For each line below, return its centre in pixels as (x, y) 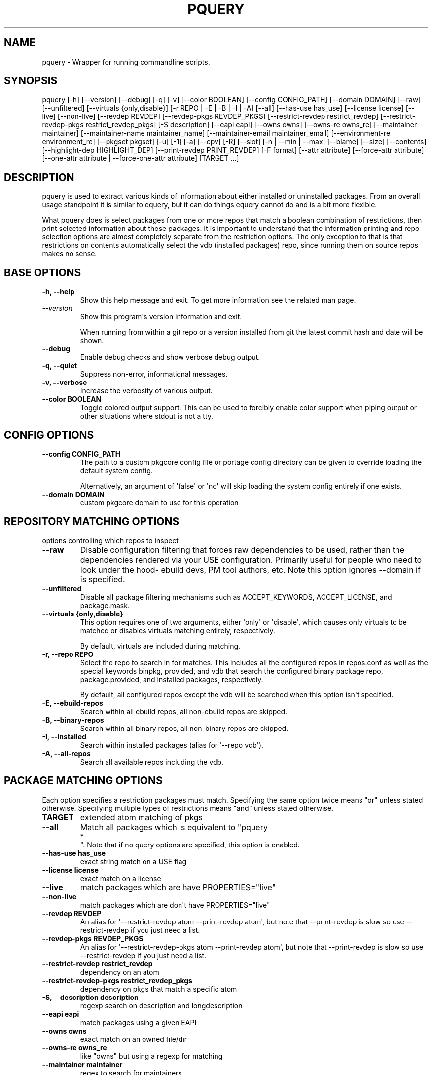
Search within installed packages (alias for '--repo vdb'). (172, 745)
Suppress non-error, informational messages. (154, 374)
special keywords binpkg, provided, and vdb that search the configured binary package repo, (232, 671)
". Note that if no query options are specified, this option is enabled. (190, 845)
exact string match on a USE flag (133, 861)
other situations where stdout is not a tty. (146, 416)
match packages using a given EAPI (138, 1022)
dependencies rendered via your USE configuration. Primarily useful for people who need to (251, 559)
